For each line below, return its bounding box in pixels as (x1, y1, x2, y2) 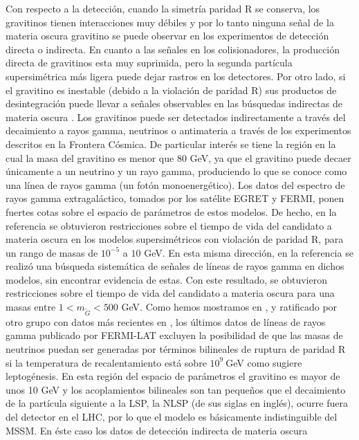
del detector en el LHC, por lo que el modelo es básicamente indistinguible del (6, 409, 338, 423)
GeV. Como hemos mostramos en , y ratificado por (121, 300, 338, 314)
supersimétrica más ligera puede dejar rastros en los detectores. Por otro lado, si (6, 68, 346, 83)
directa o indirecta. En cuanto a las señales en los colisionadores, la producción (6, 42, 340, 56)
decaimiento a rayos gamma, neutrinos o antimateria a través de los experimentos (6, 123, 351, 138)
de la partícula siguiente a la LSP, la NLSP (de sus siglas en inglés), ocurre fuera (6, 396, 348, 410)
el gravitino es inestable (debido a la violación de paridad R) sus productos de (6, 82, 337, 97)
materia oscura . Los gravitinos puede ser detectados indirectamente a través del (6, 109, 346, 124)
